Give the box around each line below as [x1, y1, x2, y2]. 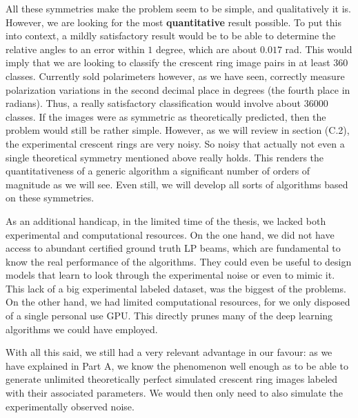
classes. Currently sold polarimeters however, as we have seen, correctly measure [6, 68, 345, 83]
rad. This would [285, 41, 352, 56]
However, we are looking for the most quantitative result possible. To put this [6, 14, 341, 29]
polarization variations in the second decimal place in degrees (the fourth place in [6, 82, 350, 97]
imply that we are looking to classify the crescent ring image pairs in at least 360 [6, 55, 348, 70]
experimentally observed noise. [6, 399, 135, 413]
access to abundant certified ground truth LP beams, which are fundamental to [6, 241, 341, 255]
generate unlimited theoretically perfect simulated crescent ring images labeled [6, 372, 338, 386]
